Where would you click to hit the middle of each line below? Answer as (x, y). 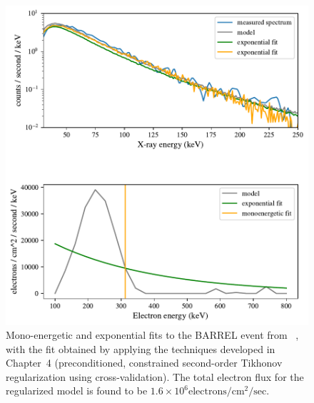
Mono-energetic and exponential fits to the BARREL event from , (152, 335)
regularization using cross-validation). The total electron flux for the (155, 376)
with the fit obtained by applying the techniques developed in (141, 348)
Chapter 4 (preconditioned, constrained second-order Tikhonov (144, 363)
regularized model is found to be (77, 391)
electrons (207, 392)
